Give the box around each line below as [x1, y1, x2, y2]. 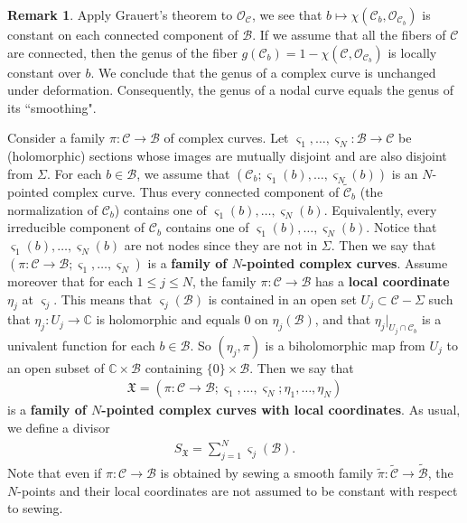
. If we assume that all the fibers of [252, 25, 446, 43]
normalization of [7, 200, 98, 219]
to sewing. [7, 499, 63, 518]
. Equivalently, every [323, 200, 437, 219]
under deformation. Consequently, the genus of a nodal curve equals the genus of [7, 80, 453, 99]
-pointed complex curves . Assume [241, 253, 448, 272]
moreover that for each [7, 271, 133, 290]
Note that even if [7, 463, 102, 482]
